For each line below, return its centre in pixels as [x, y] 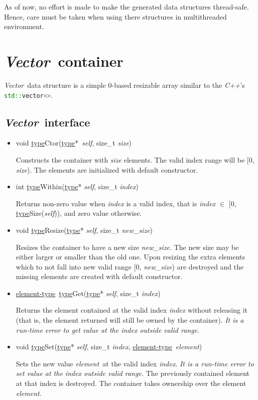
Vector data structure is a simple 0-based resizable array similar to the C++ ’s [124, 85]
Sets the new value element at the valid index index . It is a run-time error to [135, 363]
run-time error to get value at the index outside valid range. [108, 329]
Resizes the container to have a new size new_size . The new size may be [127, 247]
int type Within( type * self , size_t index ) [77, 186]
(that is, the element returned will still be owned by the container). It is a [130, 320]
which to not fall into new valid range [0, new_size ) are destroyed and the [130, 266]
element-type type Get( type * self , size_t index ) [88, 293]
